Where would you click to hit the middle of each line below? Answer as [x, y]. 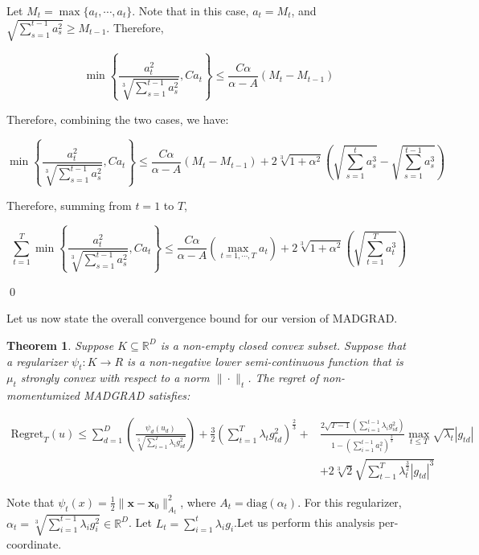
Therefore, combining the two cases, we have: [118, 119]
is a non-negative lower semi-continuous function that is [265, 361]
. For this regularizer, [350, 502]
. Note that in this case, [190, 10]
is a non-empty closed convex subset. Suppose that [283, 345]
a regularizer [37, 361]
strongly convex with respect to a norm [115, 378]
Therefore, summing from [69, 205]
